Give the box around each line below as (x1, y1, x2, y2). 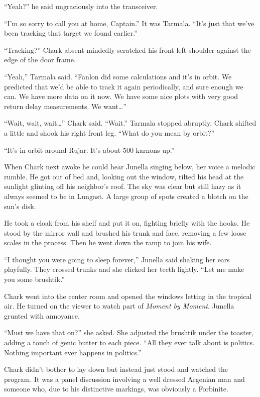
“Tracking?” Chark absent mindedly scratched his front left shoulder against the (4, 44, 251, 55)
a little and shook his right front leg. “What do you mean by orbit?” (4, 127, 215, 138)
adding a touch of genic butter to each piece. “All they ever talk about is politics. (4, 337, 255, 348)
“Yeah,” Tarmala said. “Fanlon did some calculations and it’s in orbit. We (4, 71, 232, 81)
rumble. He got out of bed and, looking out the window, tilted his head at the (4, 171, 244, 181)
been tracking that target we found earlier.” (4, 28, 138, 38)
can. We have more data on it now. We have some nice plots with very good (4, 91, 238, 102)
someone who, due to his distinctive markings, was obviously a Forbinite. (4, 383, 228, 394)
